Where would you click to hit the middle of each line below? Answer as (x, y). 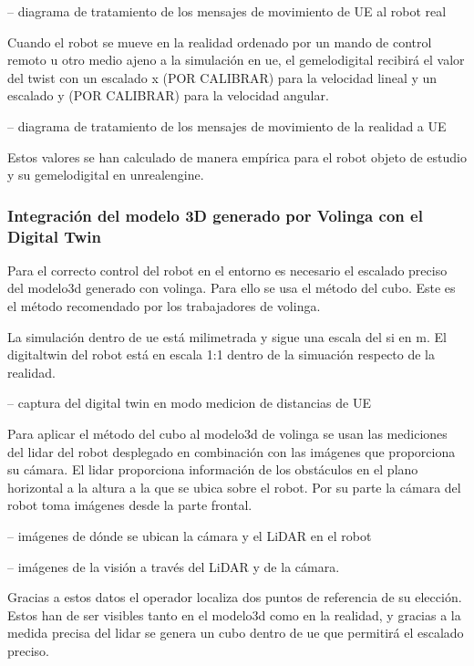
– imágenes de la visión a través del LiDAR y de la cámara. (174, 566)
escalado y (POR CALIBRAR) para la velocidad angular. (168, 95)
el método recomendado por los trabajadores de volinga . (164, 306)
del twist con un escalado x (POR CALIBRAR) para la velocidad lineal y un (222, 77)
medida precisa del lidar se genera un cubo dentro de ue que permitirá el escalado (236, 633)
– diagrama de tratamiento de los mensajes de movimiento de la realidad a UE (227, 125)
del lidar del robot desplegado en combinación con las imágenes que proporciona (232, 451)
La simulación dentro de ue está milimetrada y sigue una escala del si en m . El (227, 336)
